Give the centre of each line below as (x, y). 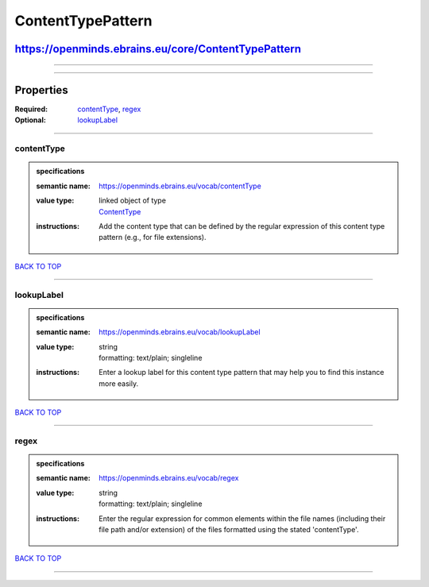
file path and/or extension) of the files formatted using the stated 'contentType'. (229, 529)
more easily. (119, 383)
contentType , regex (109, 109)
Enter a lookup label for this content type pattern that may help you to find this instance (242, 373)
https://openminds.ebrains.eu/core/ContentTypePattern (158, 49)
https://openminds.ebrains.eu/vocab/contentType (180, 186)
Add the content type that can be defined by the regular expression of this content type (242, 226)
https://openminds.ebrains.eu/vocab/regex (169, 478)
